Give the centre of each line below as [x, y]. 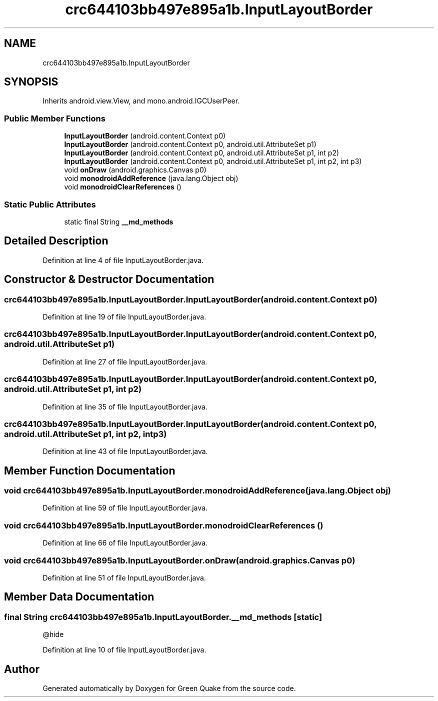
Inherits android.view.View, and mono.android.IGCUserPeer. [141, 101]
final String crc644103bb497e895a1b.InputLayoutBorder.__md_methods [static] [163, 617]
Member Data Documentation [79, 597]
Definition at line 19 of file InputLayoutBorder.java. [124, 317]
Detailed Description [56, 241]
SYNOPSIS [31, 82]
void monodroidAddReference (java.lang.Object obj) [151, 178]
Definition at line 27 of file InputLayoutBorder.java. [125, 361]
